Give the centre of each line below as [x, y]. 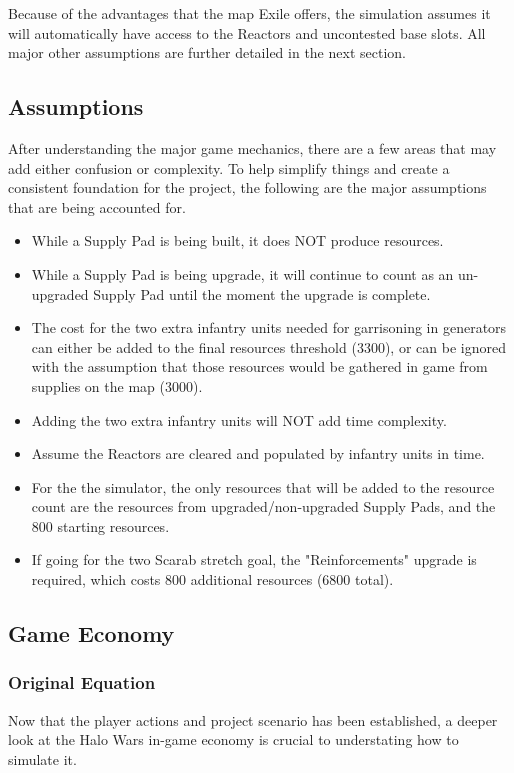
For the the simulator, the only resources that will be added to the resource [263, 486]
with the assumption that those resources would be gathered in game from [259, 366]
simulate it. [42, 758]
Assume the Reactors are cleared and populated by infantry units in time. [258, 453]
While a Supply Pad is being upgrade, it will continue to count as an [242, 273]
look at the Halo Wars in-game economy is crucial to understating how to [233, 739]
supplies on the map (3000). [117, 385]
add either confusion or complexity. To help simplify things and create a [229, 167]
